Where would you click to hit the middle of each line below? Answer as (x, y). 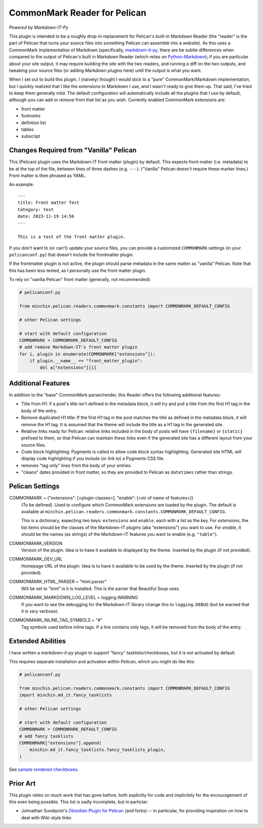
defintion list (34, 123)
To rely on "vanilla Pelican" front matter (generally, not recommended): (80, 280)
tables (28, 130)
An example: (21, 185)
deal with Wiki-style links (46, 817)
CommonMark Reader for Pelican (78, 13)
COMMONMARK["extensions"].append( (60, 743)
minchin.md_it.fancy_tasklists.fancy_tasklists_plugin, (98, 750)
